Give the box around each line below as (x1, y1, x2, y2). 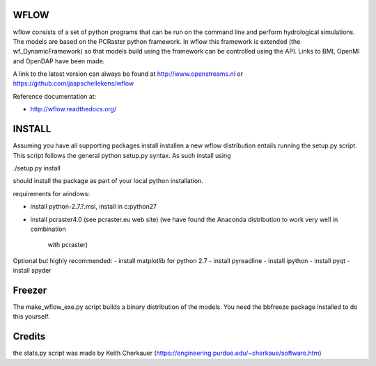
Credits (13, 331, 46, 342)
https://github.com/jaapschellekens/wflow (13, 79, 134, 88)
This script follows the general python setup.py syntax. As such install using (13, 151, 231, 159)
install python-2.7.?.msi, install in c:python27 (30, 202, 157, 211)
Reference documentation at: (13, 92, 97, 100)
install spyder (13, 266, 52, 275)
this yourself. (13, 312, 50, 321)
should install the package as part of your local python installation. (13, 177, 203, 185)
